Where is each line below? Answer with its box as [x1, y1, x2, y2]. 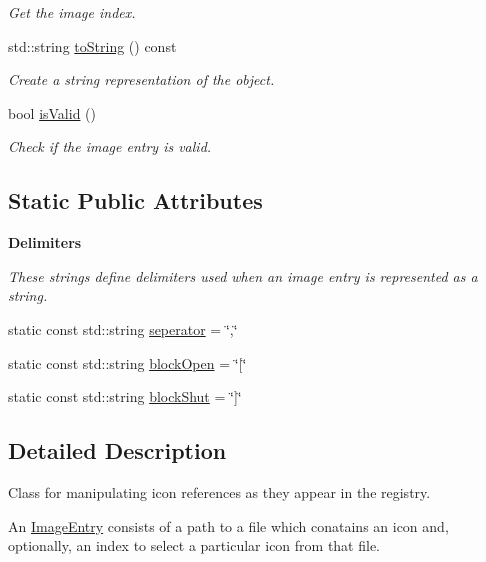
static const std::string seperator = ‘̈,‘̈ [8, 318, 238, 339]
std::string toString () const [8, 35, 177, 56]
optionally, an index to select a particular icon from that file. [8, 535, 381, 556]
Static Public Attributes [8, 185, 263, 216]
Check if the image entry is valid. [8, 136, 212, 157]
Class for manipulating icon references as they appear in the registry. [8, 481, 431, 502]
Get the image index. [8, 2, 136, 22]
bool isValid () [8, 102, 97, 123]
